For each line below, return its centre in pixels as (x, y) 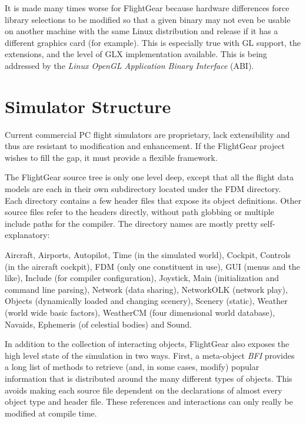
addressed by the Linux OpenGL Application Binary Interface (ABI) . (129, 65)
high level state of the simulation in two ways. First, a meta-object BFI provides (150, 355)
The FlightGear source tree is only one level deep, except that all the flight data (149, 177)
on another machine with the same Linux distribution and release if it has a (142, 31)
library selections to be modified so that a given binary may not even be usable (148, 19)
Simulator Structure (88, 106)
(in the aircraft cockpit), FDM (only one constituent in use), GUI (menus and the (152, 266)
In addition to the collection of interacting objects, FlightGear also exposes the (147, 344)
